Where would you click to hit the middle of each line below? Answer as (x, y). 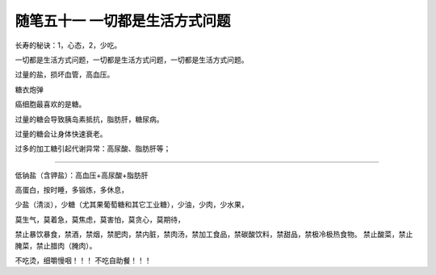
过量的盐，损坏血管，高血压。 (65, 75)
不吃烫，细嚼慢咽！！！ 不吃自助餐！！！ (83, 260)
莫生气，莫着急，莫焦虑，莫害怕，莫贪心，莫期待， (100, 219)
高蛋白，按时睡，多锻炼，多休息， (71, 190)
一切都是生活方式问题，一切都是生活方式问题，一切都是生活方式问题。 (132, 60)
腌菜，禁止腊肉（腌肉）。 (56, 245)
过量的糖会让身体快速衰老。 (61, 134)
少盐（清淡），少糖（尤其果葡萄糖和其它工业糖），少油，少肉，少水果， (132, 205)
